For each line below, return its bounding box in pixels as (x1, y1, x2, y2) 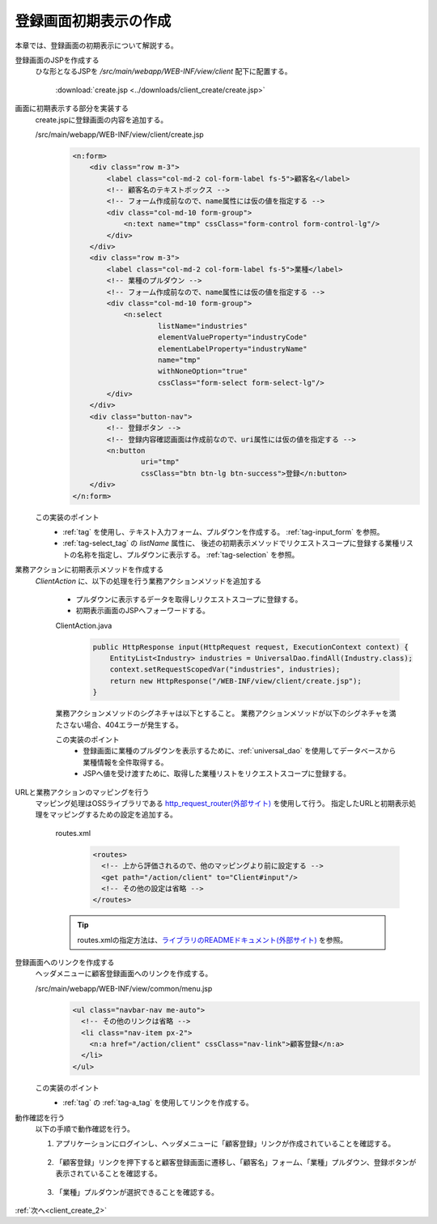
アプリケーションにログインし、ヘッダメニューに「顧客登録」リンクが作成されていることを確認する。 (55, 1139, 396, 1149)
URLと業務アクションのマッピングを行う (15, 787, 150, 797)
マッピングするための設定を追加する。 (49, 810, 177, 820)
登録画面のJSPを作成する (15, 55, 100, 65)
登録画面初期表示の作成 (15, 12, 172, 30)
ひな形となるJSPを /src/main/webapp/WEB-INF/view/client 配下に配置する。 (35, 66, 292, 76)
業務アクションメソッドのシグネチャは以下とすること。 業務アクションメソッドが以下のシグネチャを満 (55, 709, 397, 719)
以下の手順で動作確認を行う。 (35, 1124, 135, 1133)
